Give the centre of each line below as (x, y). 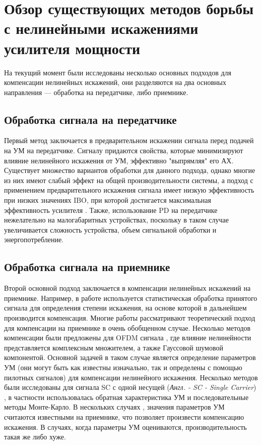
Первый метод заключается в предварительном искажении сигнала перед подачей (129, 140)
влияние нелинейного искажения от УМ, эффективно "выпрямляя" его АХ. (119, 160)
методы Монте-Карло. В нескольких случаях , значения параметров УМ (114, 407)
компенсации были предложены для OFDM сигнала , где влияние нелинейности (128, 338)
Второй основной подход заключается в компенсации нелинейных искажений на (127, 288)
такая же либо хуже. (35, 437)
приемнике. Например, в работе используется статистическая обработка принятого (131, 298)
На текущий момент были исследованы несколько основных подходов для (118, 72)
